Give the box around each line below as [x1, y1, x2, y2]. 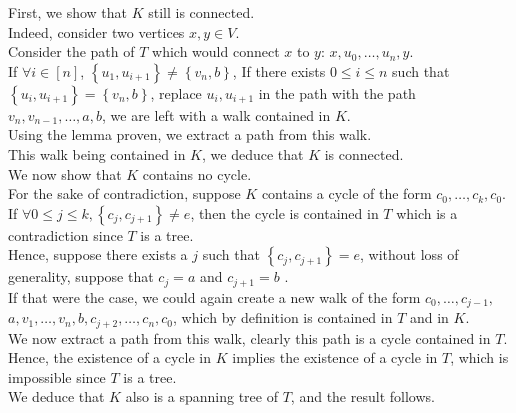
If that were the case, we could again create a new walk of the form [8, 286, 421, 307]
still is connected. [148, 2, 255, 22]
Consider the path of [8, 41, 135, 62]
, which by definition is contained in [173, 307, 393, 328]
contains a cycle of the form [261, 183, 432, 204]
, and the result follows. [290, 386, 435, 407]
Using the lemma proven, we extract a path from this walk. [8, 124, 372, 145]
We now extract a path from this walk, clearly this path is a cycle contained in [8, 327, 491, 348]
